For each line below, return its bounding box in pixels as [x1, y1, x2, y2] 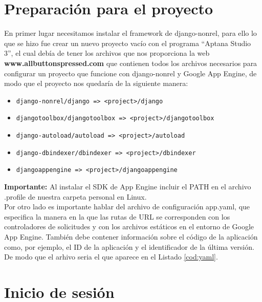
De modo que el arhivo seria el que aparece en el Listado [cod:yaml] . [4, 251, 218, 262]
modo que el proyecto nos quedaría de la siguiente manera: [4, 78, 188, 89]
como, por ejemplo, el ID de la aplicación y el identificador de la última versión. [4, 241, 254, 252]
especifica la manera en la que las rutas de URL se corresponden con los [4, 211, 230, 222]
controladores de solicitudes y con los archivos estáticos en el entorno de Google [4, 221, 254, 232]
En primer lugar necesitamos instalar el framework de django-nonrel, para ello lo [4, 28, 257, 38]
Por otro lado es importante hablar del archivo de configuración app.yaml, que [4, 201, 250, 212]
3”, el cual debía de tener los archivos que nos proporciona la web [4, 48, 210, 58]
